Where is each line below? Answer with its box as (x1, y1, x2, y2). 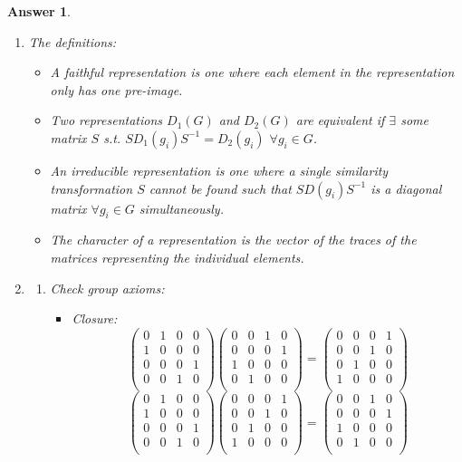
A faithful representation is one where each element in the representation (50, 63, 455, 82)
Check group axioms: (50, 278, 165, 297)
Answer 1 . (7, 2, 71, 20)
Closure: (72, 309, 118, 328)
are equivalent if (295, 111, 385, 130)
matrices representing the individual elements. (50, 247, 304, 266)
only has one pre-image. (50, 80, 183, 99)
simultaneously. (139, 198, 224, 217)
